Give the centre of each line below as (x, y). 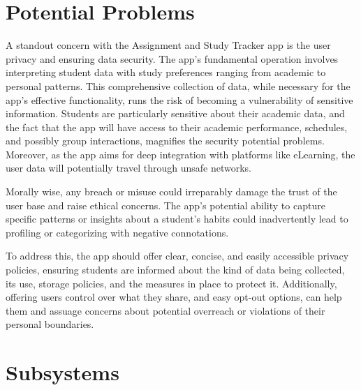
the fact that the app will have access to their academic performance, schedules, (177, 127)
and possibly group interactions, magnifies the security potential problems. (165, 141)
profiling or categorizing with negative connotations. (117, 232)
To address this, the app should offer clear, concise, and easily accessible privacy (177, 256)
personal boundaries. (50, 324)
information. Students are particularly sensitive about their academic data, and (175, 113)
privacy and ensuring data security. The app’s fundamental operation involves (172, 58)
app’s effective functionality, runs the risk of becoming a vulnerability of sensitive (179, 99)
